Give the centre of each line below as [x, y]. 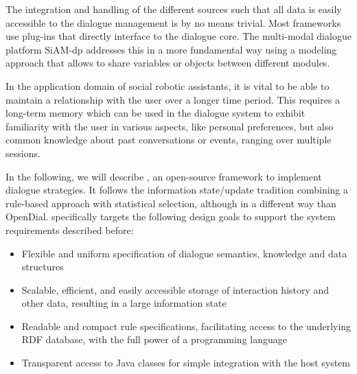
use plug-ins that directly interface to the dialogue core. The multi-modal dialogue [178, 36]
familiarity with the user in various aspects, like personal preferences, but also [170, 126]
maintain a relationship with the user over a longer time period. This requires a [173, 99]
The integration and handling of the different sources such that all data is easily [174, 9]
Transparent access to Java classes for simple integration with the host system [186, 363]
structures [43, 267]
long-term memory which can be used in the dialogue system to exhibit [156, 113]
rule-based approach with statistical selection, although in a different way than [171, 203]
